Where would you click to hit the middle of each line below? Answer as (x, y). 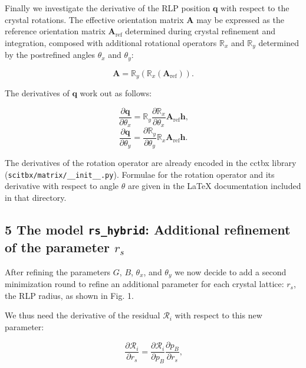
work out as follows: (116, 93)
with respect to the (255, 8)
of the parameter (57, 247)
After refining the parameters (58, 271)
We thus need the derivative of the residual (83, 315)
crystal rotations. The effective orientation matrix (94, 19)
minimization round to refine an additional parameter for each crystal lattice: (144, 284)
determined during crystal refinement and (200, 31)
